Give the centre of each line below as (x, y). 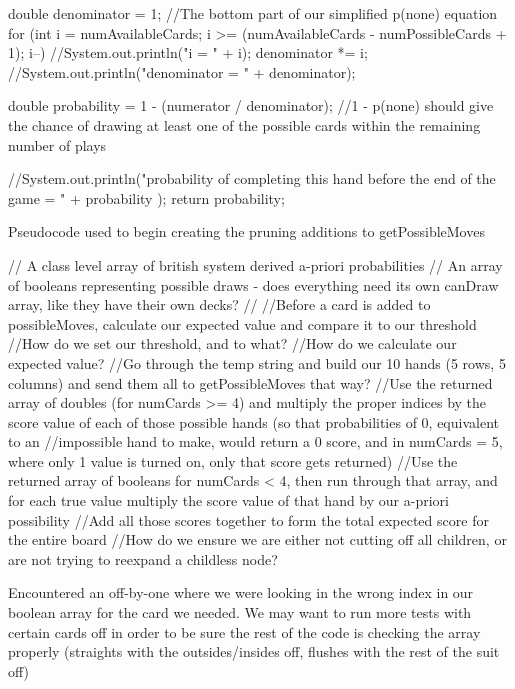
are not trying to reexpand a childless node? (143, 558)
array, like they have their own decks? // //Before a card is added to (219, 304)
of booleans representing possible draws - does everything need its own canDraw (253, 284)
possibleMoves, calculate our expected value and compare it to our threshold (242, 323)
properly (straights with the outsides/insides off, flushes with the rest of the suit (254, 651)
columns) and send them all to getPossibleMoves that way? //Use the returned (250, 382)
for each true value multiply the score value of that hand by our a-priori (228, 500)
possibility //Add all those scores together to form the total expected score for (248, 519)
